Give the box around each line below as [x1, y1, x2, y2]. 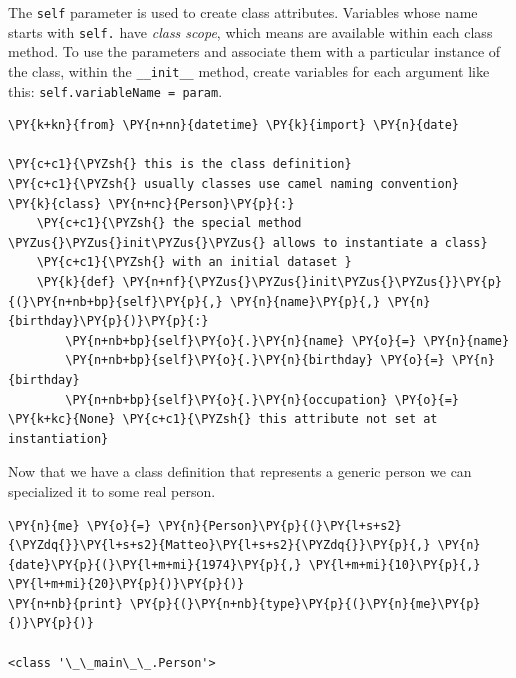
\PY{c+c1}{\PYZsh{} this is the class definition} [8, 157, 352, 172]
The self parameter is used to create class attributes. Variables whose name [8, 2, 478, 22]
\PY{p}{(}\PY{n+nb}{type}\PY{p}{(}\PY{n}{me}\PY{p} [129, 596, 481, 611]
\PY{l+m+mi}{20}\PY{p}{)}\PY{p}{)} [8, 577, 245, 592]
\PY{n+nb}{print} [8, 596, 123, 611]
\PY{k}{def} [36, 274, 116, 289]
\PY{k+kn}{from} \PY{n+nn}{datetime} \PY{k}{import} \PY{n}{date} [8, 118, 460, 133]
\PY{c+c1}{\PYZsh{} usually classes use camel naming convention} [8, 177, 460, 191]
